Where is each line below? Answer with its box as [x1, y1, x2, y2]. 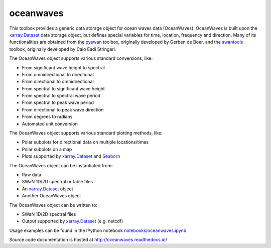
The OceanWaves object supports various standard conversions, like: [9, 55, 153, 61]
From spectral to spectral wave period [22, 93, 100, 99]
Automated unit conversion [22, 120, 78, 127]
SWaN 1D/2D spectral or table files [22, 179, 93, 185]
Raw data [22, 171, 42, 178]
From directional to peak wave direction [22, 106, 104, 112]
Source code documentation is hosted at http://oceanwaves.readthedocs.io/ [9, 236, 168, 243]
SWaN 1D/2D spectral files [22, 211, 76, 217]
